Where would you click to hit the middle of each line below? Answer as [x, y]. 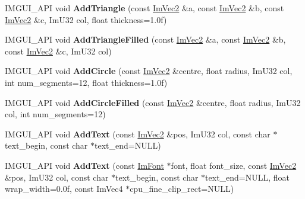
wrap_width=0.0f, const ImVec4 [64, 189]
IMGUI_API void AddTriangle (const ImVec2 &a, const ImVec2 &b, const [144, 8]
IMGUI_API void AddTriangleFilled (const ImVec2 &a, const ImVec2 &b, [145, 39]
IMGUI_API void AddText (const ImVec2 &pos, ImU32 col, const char [138, 134]
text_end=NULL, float [248, 177]
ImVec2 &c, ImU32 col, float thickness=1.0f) [86, 19]
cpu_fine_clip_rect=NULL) [182, 189]
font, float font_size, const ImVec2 [234, 165]
